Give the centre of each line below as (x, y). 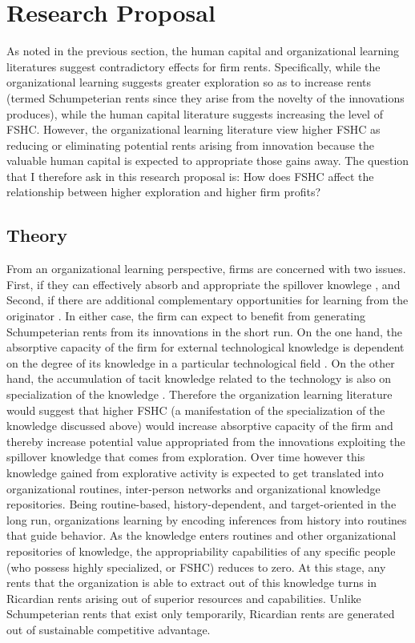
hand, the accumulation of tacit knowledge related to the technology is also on (199, 378)
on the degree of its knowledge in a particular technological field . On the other (201, 362)
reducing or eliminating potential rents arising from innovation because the (190, 145)
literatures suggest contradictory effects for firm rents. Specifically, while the (193, 66)
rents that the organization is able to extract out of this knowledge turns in (192, 583)
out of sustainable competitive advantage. (109, 629)
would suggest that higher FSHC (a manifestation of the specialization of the (196, 410)
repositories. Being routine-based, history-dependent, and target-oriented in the (201, 504)
